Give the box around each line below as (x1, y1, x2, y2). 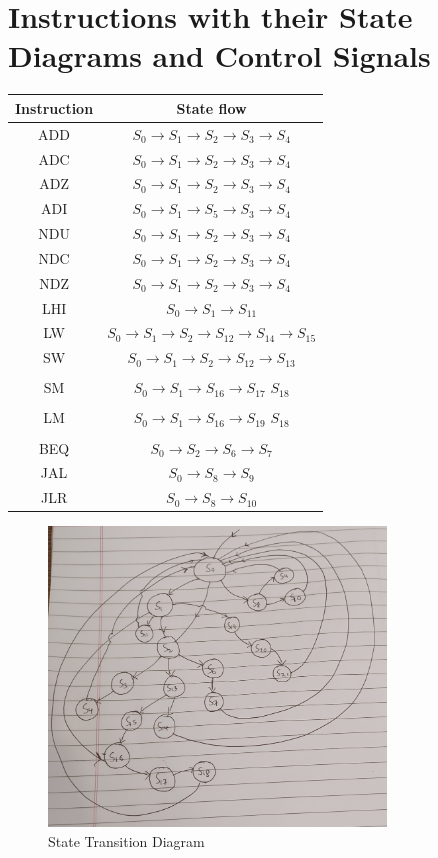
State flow (176, 97, 247, 118)
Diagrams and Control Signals (8, 35, 431, 76)
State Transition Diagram (48, 831, 205, 851)
